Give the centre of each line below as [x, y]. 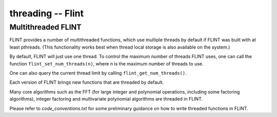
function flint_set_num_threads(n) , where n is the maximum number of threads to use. [106, 63]
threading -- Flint [47, 13]
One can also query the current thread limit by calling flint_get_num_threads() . [98, 73]
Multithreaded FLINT [45, 27]
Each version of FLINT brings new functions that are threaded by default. [87, 82]
